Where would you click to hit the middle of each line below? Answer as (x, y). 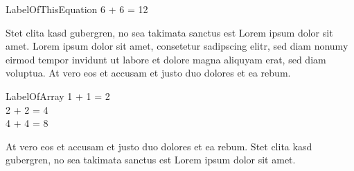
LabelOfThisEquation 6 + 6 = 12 (77, 9)
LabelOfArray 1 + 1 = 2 (58, 95)
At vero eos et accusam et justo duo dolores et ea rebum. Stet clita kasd (159, 146)
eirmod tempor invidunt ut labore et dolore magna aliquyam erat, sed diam (166, 59)
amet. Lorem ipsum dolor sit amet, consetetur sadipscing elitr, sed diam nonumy (177, 46)
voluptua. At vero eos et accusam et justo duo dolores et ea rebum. (148, 73)
